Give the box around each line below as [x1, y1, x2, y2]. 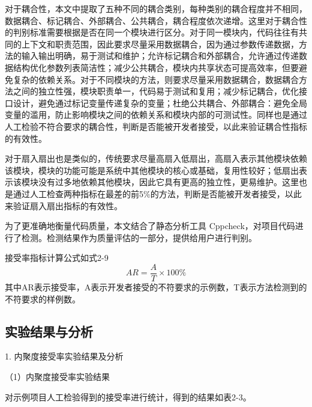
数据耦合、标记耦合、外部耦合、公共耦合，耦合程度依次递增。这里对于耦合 [5, 14, 299, 26]
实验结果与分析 [5, 322, 93, 340]
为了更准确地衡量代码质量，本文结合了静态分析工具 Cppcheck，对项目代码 [5, 219, 295, 232]
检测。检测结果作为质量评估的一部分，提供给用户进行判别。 [21, 231, 257, 243]
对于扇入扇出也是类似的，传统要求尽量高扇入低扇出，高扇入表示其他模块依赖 [5, 152, 307, 165]
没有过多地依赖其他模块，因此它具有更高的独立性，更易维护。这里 [38, 176, 299, 188]
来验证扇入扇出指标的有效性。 [5, 199, 122, 212]
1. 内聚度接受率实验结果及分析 [5, 350, 124, 363]
